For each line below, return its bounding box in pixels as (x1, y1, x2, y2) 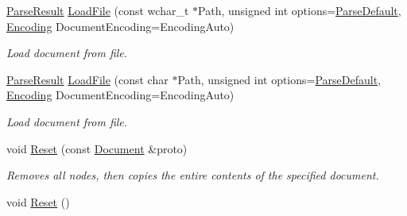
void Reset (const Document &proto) (6, 140, 188, 156)
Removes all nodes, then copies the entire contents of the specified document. (6, 167, 379, 183)
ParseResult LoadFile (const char (6, 71, 169, 87)
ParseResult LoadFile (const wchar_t (6, 2, 189, 18)
